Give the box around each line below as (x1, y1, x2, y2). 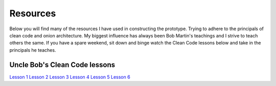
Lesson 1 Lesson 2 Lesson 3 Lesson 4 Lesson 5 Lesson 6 (9, 74, 130, 80)
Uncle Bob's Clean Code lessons (9, 60, 116, 69)
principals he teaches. (9, 47, 56, 53)
